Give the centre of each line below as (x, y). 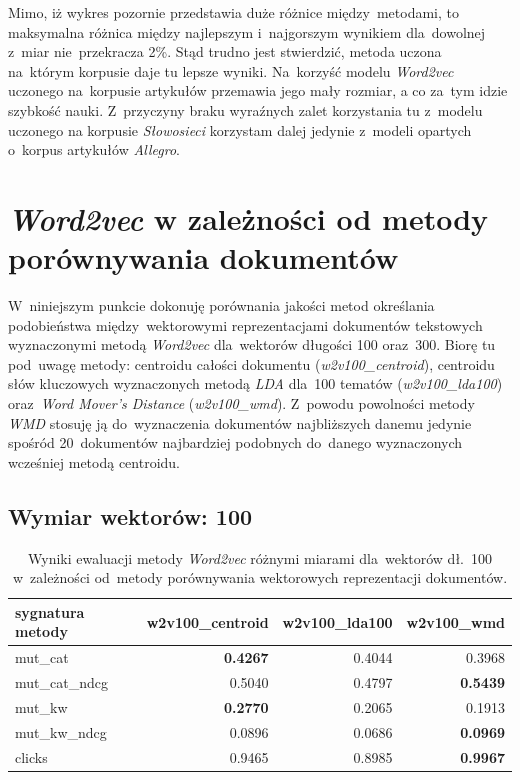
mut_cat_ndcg (61, 682)
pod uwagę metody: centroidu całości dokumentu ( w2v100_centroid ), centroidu (251, 363)
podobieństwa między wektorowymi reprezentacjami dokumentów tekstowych (245, 324)
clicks (31, 756)
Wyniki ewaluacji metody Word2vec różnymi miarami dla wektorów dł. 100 (260, 557)
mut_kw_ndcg (61, 731)
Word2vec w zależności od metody (248, 218)
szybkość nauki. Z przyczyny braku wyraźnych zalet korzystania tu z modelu (245, 109)
